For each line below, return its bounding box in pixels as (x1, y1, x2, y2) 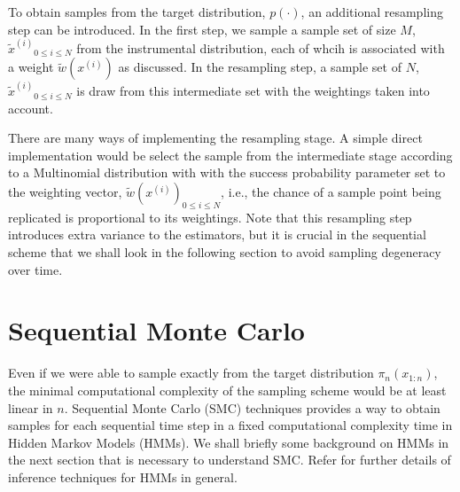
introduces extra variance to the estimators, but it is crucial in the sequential (8, 225, 426, 244)
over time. (8, 260, 63, 278)
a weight (8, 58, 54, 76)
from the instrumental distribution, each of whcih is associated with (76, 38, 445, 57)
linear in (8, 398, 53, 417)
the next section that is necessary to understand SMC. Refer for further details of (8, 450, 451, 469)
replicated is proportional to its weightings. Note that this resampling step (8, 207, 412, 226)
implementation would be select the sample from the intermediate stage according (8, 145, 453, 164)
